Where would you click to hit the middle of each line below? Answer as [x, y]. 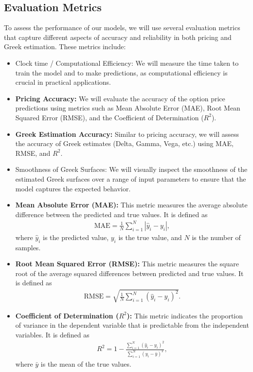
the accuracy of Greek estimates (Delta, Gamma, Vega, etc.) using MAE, [124, 143]
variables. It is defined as [52, 334]
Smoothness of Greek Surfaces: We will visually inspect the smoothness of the [131, 169]
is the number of [216, 237]
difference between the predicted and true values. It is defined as [111, 214]
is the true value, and [150, 237]
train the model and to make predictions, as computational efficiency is [121, 72]
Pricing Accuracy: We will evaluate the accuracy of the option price [120, 98]
